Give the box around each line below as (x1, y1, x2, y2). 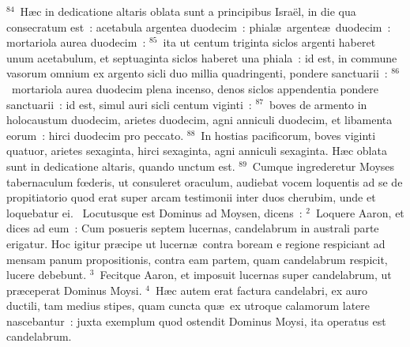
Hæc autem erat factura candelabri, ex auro (155, 281, 368, 298)
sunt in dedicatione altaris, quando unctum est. (6, 157, 235, 174)
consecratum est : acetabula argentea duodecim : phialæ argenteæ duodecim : (6, 18, 391, 35)
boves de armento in (269, 96, 367, 112)
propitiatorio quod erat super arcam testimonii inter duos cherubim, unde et (6, 189, 376, 206)
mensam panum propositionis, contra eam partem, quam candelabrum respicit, (6, 251, 388, 267)
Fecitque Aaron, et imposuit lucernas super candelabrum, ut (100, 266, 392, 283)
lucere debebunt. (6, 266, 87, 283)
